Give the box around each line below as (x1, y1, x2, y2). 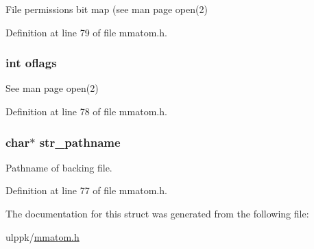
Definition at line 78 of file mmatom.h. (5, 104, 167, 118)
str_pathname (39, 133, 121, 150)
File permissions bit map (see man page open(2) (5, 2, 208, 16)
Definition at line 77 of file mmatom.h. (5, 183, 167, 198)
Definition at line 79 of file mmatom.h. (5, 25, 167, 39)
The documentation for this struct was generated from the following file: (5, 206, 309, 220)
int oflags (5, 54, 57, 71)
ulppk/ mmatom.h (5, 229, 80, 244)
